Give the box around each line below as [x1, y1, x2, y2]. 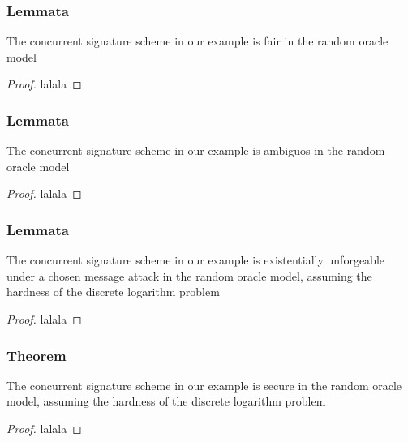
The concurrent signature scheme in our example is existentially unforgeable [6, 251, 384, 268]
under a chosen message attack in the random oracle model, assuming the [6, 267, 372, 284]
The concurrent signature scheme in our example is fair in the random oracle [6, 32, 389, 49]
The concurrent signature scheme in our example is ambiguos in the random [6, 142, 385, 159]
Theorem [6, 345, 67, 365]
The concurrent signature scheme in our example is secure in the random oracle [6, 376, 402, 393]
